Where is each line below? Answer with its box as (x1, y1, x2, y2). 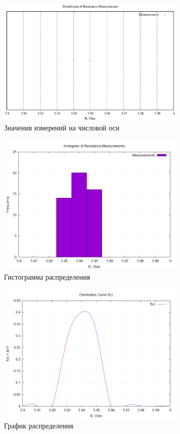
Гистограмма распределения (4, 271, 90, 282)
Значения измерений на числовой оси (4, 122, 120, 133)
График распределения (4, 420, 74, 431)
